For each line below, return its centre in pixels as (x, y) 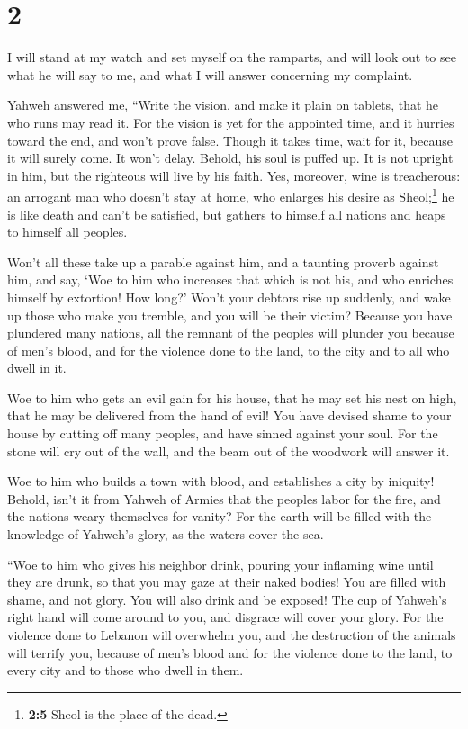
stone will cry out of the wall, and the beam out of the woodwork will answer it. (229, 450)
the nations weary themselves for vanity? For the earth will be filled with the (220, 516)
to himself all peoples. (67, 232)
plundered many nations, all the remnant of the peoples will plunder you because (231, 333)
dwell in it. (37, 368)
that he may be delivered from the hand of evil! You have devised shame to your (229, 415)
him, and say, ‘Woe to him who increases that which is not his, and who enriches (230, 279)
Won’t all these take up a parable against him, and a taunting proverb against (223, 261)
